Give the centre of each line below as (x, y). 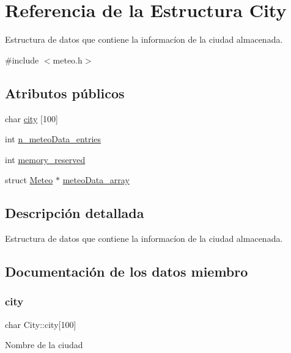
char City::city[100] (41, 324)
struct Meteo (29, 180)
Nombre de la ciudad (44, 345)
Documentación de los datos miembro (127, 271)
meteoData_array (96, 180)
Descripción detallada (75, 213)
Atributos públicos (65, 93)
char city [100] (31, 118)
